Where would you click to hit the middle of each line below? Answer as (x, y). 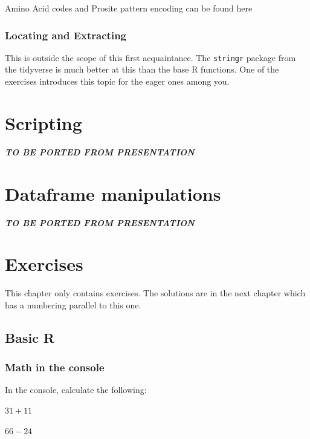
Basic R (30, 337)
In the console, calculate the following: (76, 390)
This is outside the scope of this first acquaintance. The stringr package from (150, 57)
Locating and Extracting (66, 35)
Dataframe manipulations (113, 193)
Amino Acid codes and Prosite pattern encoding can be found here (129, 8)
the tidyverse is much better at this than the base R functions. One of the (142, 69)
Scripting (44, 122)
